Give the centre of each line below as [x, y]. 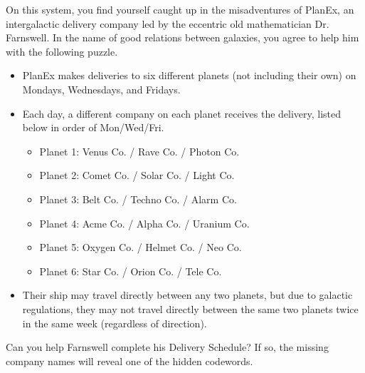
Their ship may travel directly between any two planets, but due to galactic [187, 295]
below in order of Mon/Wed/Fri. [93, 127]
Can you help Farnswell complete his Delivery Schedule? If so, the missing [167, 347]
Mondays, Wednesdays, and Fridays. [101, 89]
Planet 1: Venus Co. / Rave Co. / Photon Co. [139, 151]
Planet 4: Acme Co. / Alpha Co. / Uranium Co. [144, 223]
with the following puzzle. [62, 51]
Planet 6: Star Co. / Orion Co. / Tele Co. [131, 271]
